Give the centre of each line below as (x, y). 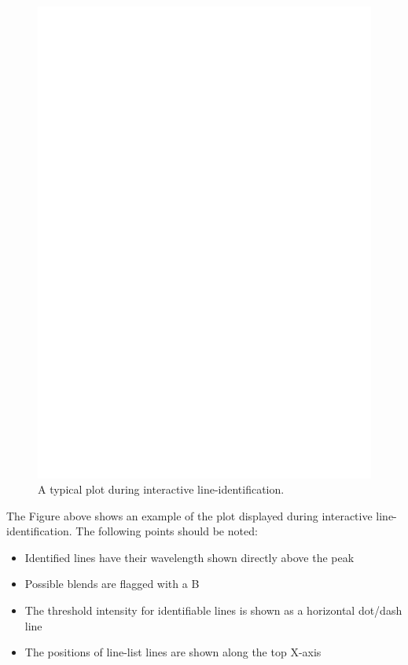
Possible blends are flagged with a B (112, 584)
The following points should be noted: (167, 531)
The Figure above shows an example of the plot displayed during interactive (189, 515)
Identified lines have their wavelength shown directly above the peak (189, 557)
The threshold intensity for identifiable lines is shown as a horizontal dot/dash (213, 610)
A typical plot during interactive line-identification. (161, 489)
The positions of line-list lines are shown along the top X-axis (173, 652)
